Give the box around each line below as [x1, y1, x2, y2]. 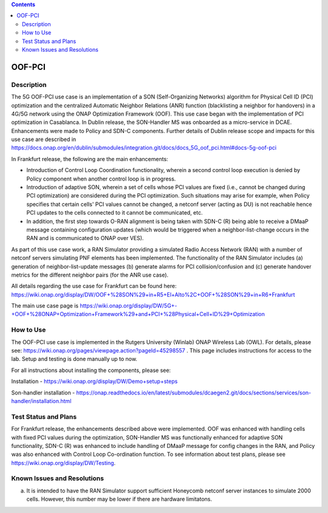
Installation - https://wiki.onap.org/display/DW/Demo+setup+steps [11, 377, 178, 385]
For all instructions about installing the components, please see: [11, 367, 171, 374]
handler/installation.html [11, 397, 72, 404]
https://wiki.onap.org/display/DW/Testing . [11, 459, 116, 466]
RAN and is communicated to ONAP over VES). [26, 235, 144, 242]
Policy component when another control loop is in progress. [26, 175, 176, 182]
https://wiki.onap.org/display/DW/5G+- [80, 302, 177, 309]
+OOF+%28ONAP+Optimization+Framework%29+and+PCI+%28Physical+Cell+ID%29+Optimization [11, 311, 265, 318]
